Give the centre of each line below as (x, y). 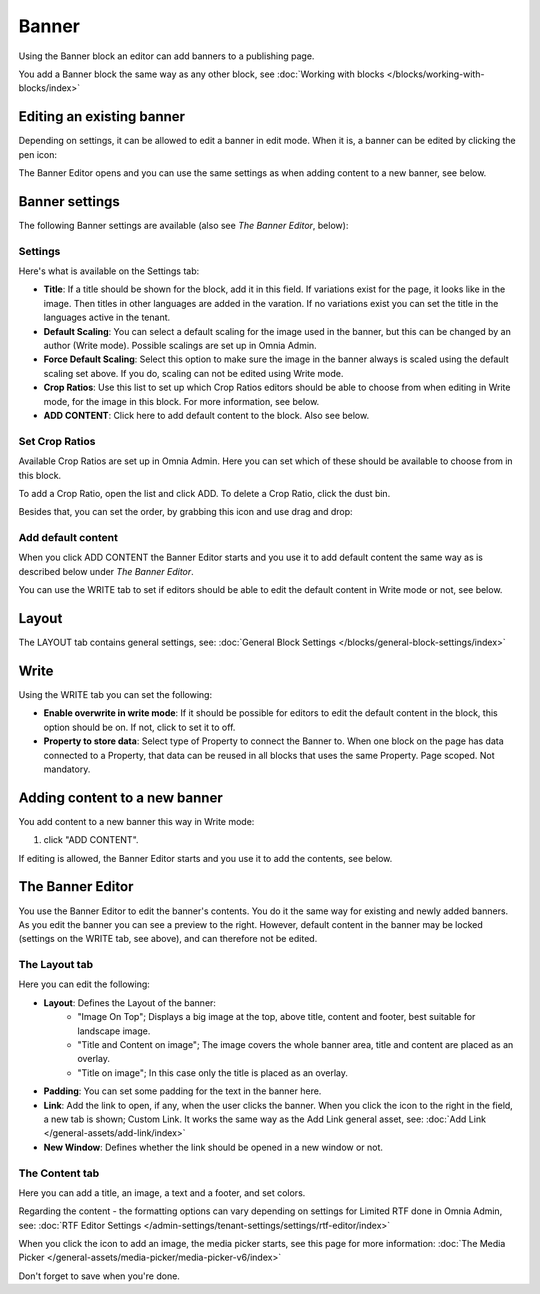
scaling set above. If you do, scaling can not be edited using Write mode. (193, 373)
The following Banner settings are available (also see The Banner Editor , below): (183, 225)
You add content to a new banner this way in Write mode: (136, 821)
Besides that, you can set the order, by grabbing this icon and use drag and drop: (186, 512)
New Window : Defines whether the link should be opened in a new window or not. (213, 1147)
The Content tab (59, 1173)
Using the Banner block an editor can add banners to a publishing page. (166, 56)
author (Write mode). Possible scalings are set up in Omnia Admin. (180, 346)
